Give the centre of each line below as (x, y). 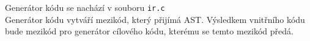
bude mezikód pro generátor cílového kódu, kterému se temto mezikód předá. (149, 31)
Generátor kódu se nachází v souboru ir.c (85, 7)
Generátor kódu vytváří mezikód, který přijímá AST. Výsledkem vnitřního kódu (155, 19)
